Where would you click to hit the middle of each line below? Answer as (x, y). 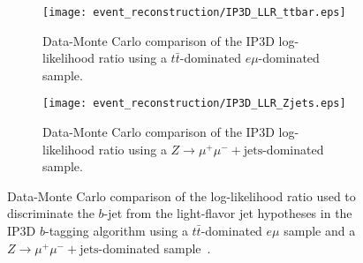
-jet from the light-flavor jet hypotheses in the (228, 213)
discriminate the (51, 213)
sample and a (320, 231)
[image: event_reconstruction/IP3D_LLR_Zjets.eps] (194, 104)
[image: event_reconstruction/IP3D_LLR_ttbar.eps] (194, 12)
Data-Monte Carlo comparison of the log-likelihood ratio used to (181, 195)
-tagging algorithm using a (116, 231)
